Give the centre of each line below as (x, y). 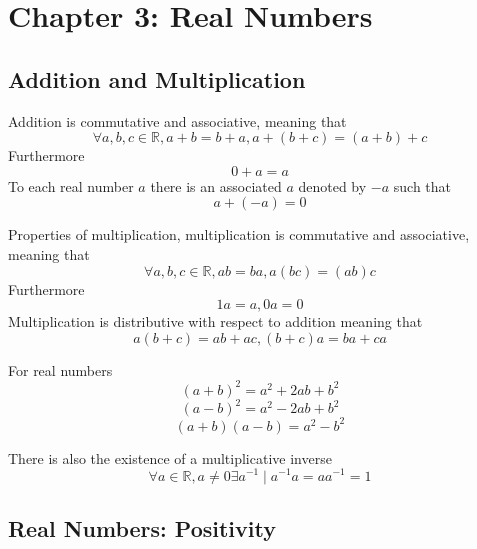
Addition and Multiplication (157, 78)
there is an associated (216, 185)
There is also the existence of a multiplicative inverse (170, 457)
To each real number (71, 185)
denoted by (332, 185)
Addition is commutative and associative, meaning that (177, 120)
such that (422, 185)
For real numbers (60, 369)
